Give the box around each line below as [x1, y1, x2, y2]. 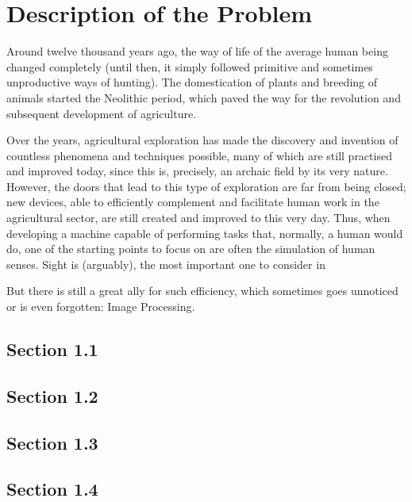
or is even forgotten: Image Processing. [6, 298, 195, 315]
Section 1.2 [6, 383, 98, 408]
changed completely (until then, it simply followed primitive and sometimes [6, 58, 373, 75]
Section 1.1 [6, 337, 98, 362]
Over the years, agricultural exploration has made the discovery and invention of [6, 132, 399, 148]
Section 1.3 [6, 430, 98, 454]
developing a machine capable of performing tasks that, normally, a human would [6, 224, 403, 241]
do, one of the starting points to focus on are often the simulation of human [6, 240, 375, 257]
